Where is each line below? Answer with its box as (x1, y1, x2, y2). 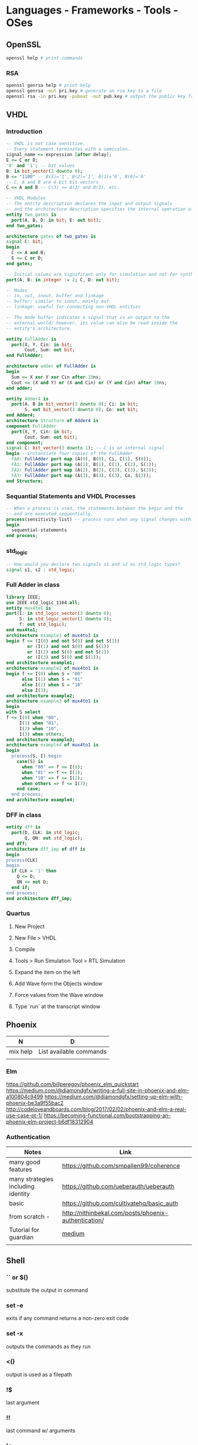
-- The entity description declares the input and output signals (6, 201, 173, 207)
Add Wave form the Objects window (14, 980, 103, 987)
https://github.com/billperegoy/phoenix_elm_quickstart (6, 1080, 139, 1088)
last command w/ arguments (6, 1427, 75, 1434)
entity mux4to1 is (6, 605, 51, 611)
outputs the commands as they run (6, 1342, 91, 1350)
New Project (14, 923, 45, 930)
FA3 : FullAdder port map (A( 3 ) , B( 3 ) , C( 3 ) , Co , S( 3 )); (11, 472, 151, 478)
